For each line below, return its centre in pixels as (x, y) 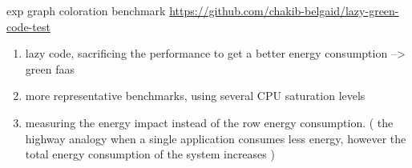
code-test (28, 26)
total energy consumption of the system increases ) (150, 154)
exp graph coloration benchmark (86, 10)
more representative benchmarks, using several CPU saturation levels (195, 96)
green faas (50, 68)
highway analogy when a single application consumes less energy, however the (216, 138)
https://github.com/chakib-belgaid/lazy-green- (284, 10)
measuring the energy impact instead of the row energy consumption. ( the (209, 122)
